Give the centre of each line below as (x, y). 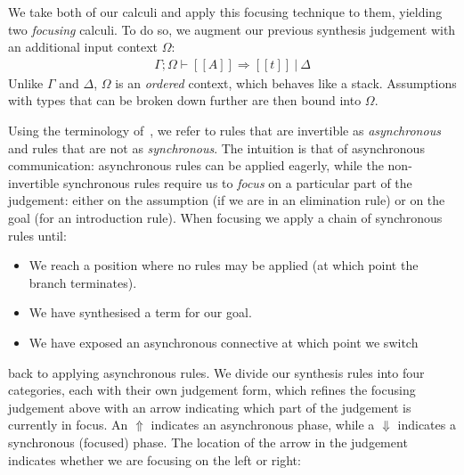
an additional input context (83, 47)
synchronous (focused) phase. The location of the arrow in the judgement (208, 442)
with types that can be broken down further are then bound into (185, 100)
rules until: (37, 235)
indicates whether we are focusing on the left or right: (155, 459)
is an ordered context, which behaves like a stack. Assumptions (286, 82)
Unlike (26, 82)
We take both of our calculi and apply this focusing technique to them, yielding (225, 12)
